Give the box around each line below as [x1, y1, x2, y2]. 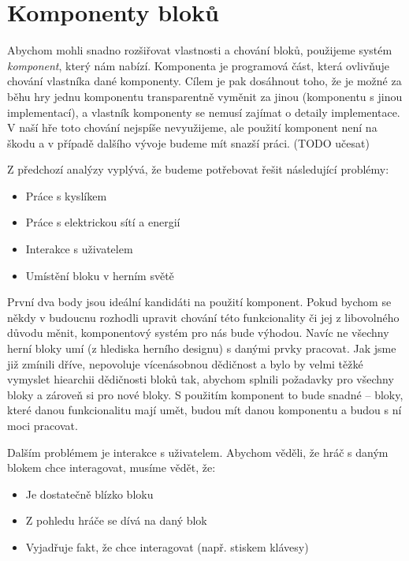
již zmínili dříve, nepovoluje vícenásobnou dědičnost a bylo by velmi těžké [7, 355, 363, 372]
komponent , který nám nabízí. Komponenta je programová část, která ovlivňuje [7, 57, 389, 73]
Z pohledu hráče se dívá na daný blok [25, 512, 207, 529]
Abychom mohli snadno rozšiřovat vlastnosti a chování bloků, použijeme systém [7, 42, 392, 58]
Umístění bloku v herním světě [25, 267, 174, 283]
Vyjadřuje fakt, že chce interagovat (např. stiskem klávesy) [25, 538, 309, 555]
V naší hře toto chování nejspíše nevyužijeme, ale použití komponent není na [7, 119, 377, 136]
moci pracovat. [7, 417, 78, 433]
